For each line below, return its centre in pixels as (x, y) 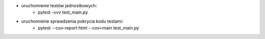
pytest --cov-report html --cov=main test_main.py (89, 28)
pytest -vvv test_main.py (63, 13)
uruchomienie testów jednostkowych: (59, 6)
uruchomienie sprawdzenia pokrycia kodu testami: (72, 21)
